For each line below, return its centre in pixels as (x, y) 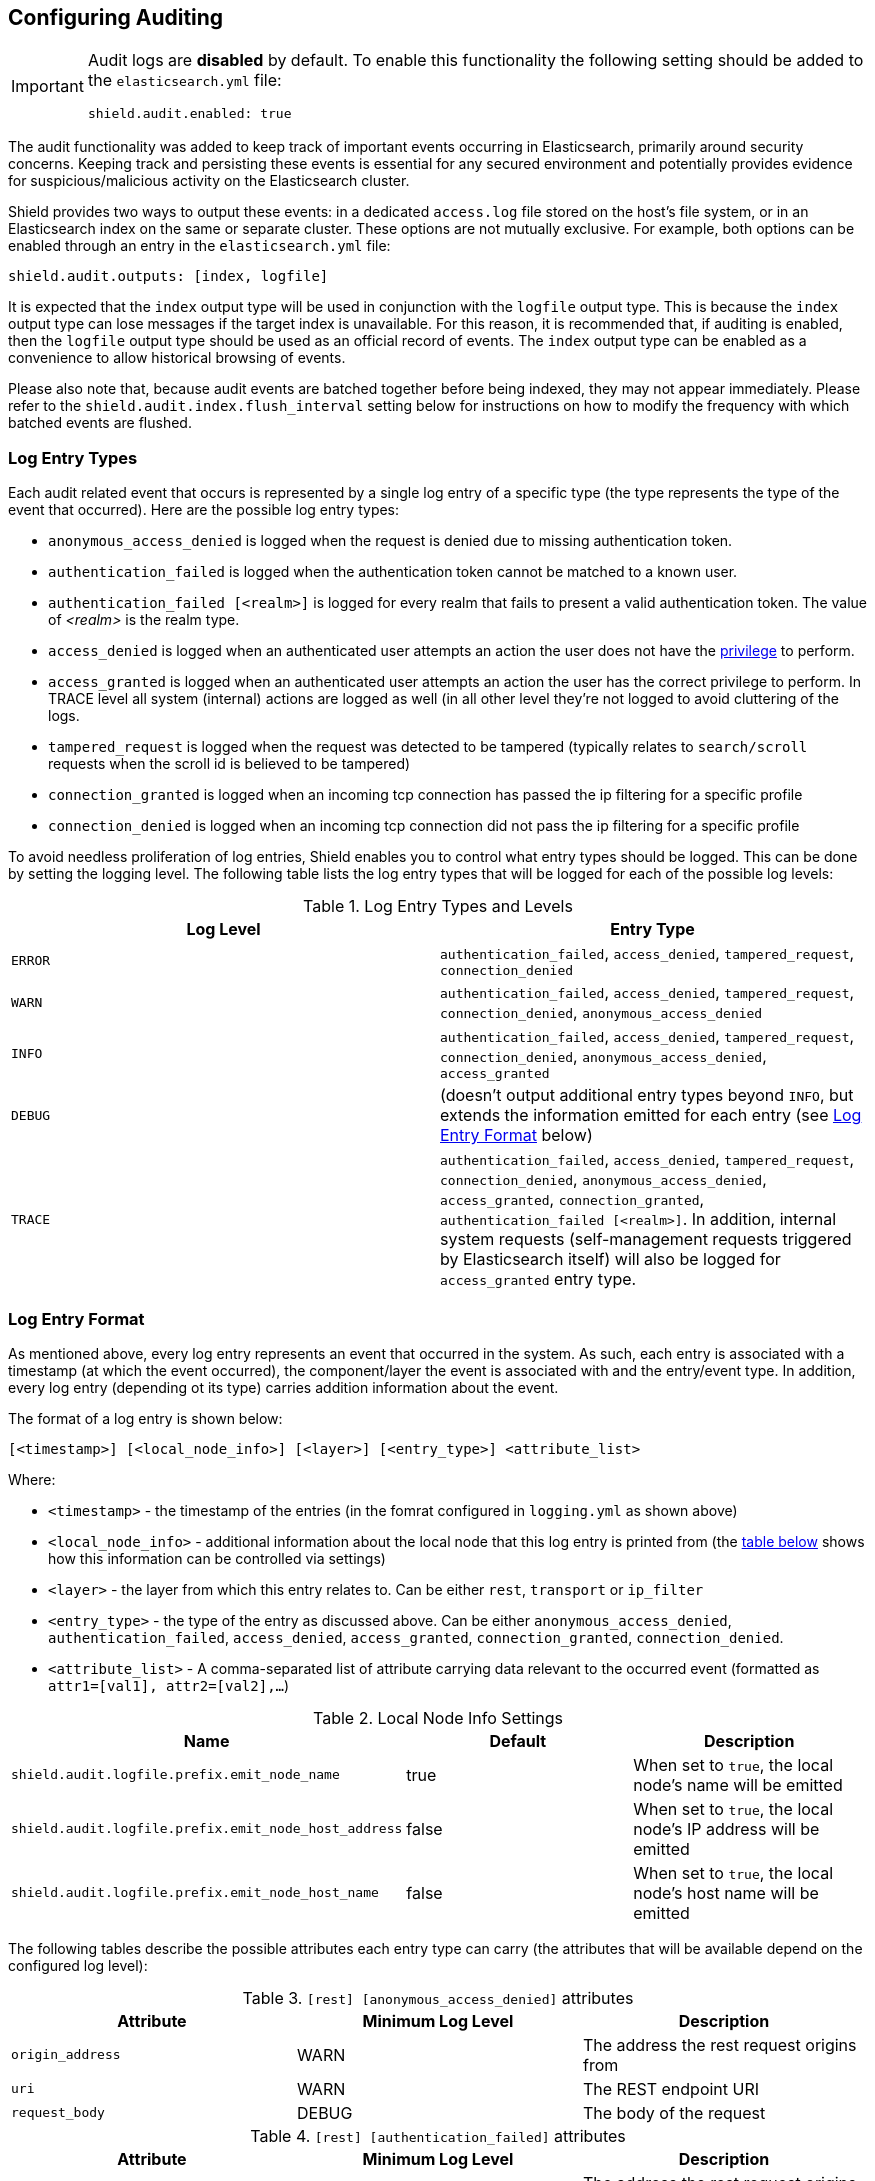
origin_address (66, 2055)
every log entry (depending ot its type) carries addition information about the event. (283, 1387)
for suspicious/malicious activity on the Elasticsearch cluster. (209, 181)
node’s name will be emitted (738, 1784)
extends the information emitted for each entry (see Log (651, 1115)
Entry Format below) (516, 1135)
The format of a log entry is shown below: (145, 1418)
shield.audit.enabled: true (189, 114)
